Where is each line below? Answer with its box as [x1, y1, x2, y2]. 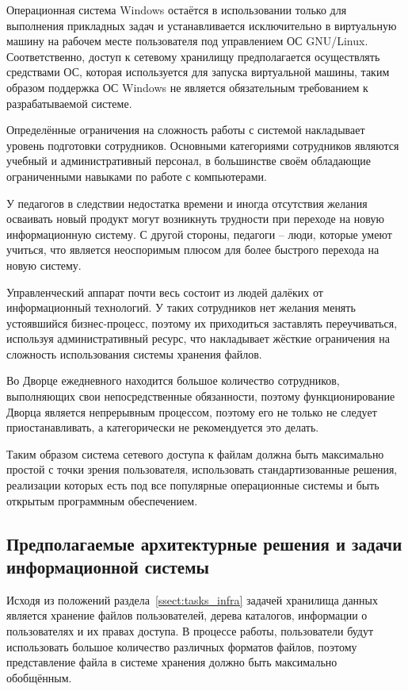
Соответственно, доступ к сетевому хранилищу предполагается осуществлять [6, 48, 380, 64]
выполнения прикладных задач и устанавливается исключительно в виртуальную [6, 17, 397, 33]
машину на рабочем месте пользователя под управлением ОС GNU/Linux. [6, 33, 368, 49]
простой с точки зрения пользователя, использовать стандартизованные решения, [6, 461, 398, 478]
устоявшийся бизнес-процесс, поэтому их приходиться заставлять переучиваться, [6, 314, 398, 331]
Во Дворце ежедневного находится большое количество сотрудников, [6, 372, 340, 389]
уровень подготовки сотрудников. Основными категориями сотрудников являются [6, 136, 399, 153]
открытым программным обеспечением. [6, 492, 198, 509]
